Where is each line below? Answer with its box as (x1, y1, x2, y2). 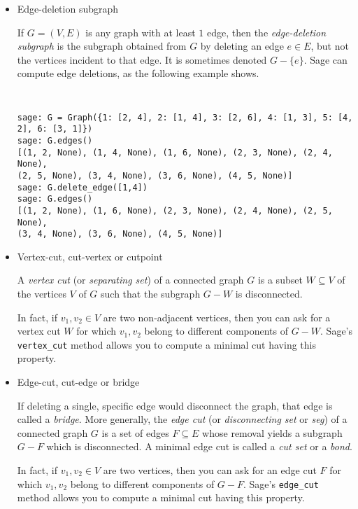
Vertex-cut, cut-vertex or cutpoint (17, 249, 163, 263)
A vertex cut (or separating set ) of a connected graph (17, 272, 244, 287)
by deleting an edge (200, 39, 284, 53)
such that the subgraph (101, 286, 201, 301)
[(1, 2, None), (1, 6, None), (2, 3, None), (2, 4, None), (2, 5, (17, 205, 333, 216)
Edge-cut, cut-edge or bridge (17, 375, 140, 389)
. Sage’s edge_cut (243, 476, 319, 491)
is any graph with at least (85, 25, 196, 39)
